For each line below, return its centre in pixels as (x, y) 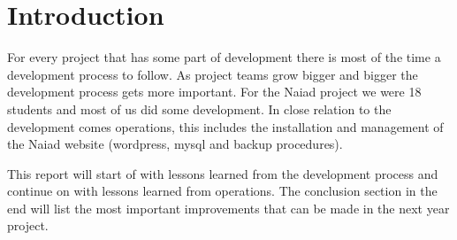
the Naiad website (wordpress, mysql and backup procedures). (175, 144)
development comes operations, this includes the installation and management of (225, 126)
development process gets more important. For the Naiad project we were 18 (214, 92)
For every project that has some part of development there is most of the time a (224, 57)
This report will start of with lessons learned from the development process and (223, 173)
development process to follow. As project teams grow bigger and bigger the (213, 74)
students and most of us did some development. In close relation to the (199, 108)
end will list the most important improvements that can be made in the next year (228, 208)
